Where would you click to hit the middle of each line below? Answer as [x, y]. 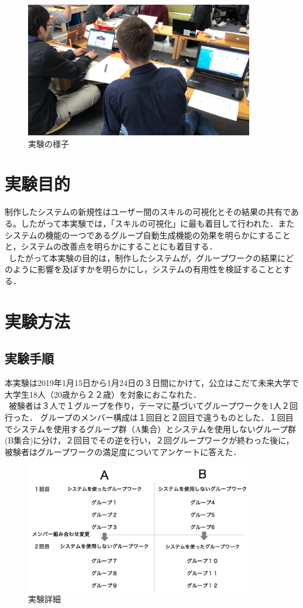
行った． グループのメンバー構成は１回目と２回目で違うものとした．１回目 [149, 417]
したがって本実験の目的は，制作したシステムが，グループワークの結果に [147, 257]
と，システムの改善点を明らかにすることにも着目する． [111, 246]
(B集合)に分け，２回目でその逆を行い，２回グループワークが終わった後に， [149, 440]
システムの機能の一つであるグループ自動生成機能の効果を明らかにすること [148, 235]
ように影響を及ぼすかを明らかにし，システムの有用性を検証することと [148, 269]
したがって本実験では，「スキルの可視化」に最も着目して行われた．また [158, 223]
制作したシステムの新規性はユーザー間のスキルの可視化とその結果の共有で [148, 212]
